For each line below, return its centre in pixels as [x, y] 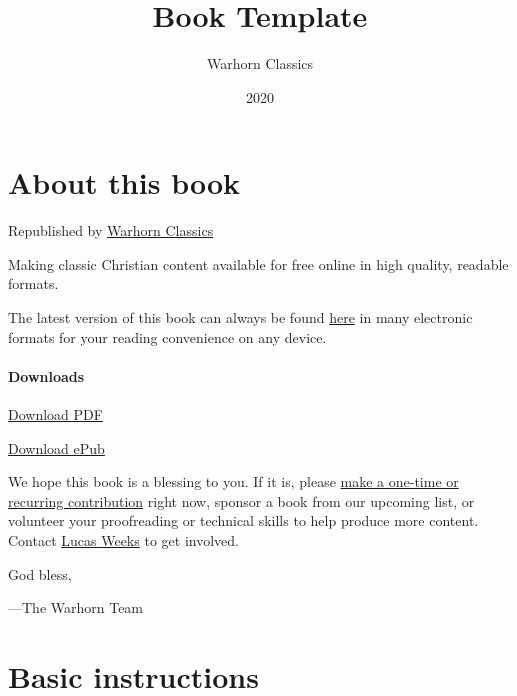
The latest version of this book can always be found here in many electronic [240, 317]
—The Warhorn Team [76, 607]
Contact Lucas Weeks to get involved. [123, 539]
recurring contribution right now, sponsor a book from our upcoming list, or [241, 500]
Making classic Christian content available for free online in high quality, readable [258, 263]
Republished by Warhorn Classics [111, 230]
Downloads [46, 375]
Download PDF [55, 414]
